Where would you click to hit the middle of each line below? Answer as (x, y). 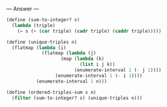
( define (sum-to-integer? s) (43, 20)
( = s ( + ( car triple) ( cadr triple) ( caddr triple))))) (90, 31)
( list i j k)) (97, 65)
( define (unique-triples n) (42, 42)
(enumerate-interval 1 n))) (72, 81)
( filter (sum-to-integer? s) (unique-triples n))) (77, 98)
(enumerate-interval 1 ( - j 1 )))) (118, 70)
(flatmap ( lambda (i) (39, 48)
